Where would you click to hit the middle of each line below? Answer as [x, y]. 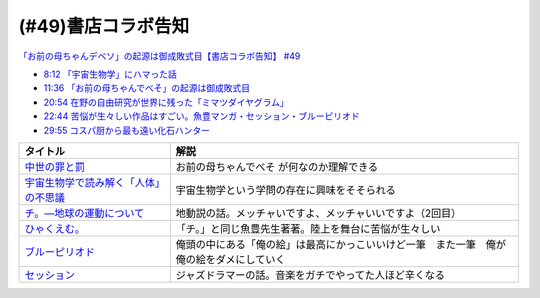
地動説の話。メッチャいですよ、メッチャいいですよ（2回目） [318, 213]
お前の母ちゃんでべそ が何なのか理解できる [277, 167]
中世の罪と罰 [54, 167]
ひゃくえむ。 [54, 228]
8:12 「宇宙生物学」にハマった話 [110, 74]
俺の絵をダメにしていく [230, 259]
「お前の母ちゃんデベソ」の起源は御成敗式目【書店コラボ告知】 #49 [159, 56]
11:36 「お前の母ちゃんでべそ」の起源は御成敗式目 [146, 88]
